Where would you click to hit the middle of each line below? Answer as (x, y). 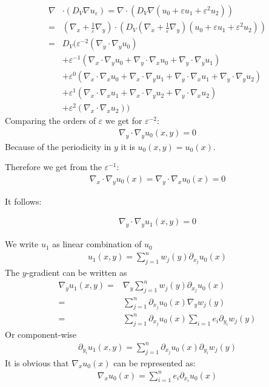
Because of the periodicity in (58, 146)
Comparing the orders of (50, 121)
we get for (124, 121)
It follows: (23, 201)
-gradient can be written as (77, 272)
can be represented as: (154, 362)
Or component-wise (41, 334)
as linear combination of (97, 244)
